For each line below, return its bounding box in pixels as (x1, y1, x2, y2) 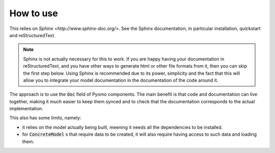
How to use (9, 8, 58, 19)
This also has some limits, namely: (9, 115, 81, 121)
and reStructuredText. (9, 32, 56, 38)
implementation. (9, 106, 43, 112)
